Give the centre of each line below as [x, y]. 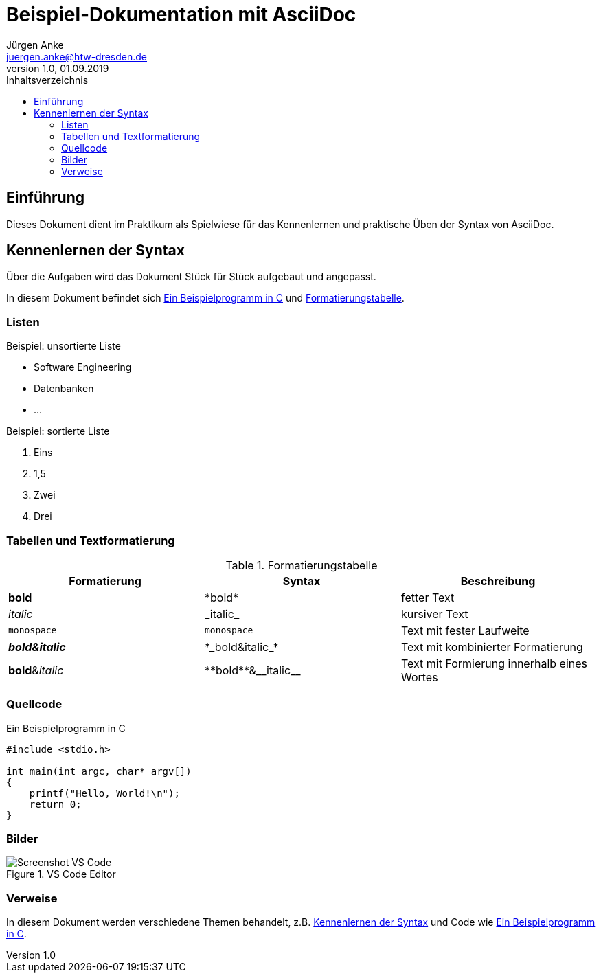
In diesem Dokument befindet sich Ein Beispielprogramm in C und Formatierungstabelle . [205, 298]
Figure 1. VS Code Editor [61, 874]
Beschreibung [498, 581]
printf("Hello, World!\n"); [104, 793]
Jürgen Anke [35, 45]
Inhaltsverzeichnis [47, 80]
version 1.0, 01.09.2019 [58, 68]
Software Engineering [83, 367]
